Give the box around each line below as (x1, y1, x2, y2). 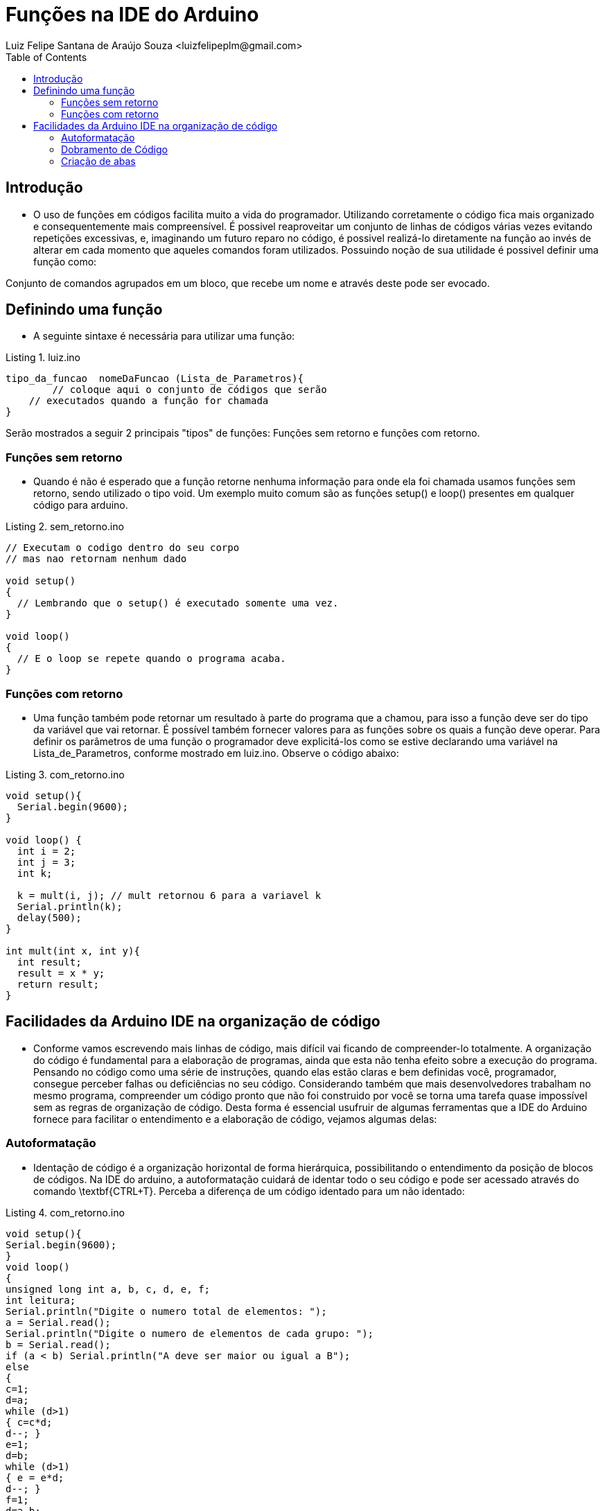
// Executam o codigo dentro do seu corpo (6, 542, 240, 554)
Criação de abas (61, 155, 136, 167)
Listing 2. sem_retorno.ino (6, 521, 124, 533)
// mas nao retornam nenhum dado (6, 553, 187, 565)
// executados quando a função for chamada (28, 395, 269, 407)
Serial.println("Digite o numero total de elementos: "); (6, 1305, 327, 1317)
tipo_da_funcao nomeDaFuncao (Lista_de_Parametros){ (6, 373, 304, 385)
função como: (33, 255, 97, 268)
